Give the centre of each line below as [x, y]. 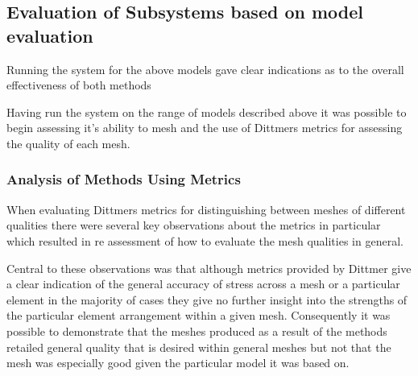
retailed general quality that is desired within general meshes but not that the [199, 347]
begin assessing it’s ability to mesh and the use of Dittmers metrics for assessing [205, 128]
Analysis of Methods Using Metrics [124, 179]
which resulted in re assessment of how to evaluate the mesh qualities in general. [205, 240]
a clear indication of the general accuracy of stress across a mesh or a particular [203, 284]
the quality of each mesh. [68, 143]
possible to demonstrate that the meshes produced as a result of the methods [197, 331]
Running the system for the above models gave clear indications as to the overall [205, 69]
